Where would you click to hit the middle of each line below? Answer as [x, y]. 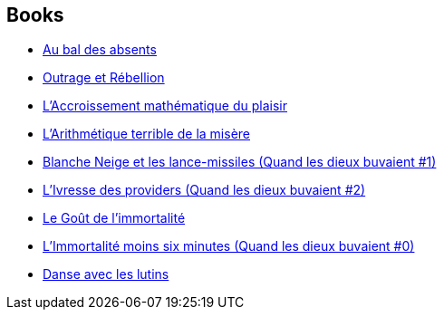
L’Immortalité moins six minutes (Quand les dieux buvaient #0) [229, 246]
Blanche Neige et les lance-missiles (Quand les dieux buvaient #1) [240, 162]
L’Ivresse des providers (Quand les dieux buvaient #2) [204, 190]
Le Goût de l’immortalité [114, 218]
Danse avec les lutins [106, 274]
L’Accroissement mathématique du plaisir [165, 106]
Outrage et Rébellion [104, 78]
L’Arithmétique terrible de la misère [146, 134]
